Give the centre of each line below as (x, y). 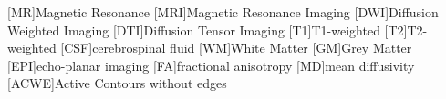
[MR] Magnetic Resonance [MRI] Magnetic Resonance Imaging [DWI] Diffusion (223, 12)
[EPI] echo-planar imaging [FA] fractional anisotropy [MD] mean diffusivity (211, 65)
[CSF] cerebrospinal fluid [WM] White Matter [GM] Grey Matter (236, 48)
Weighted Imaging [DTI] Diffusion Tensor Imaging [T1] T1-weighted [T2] (207, 30)
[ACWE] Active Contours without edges (117, 83)
